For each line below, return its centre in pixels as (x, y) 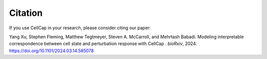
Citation (26, 13)
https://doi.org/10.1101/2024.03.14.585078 (51, 51)
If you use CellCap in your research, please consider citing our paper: (80, 28)
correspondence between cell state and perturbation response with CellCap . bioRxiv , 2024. (103, 44)
